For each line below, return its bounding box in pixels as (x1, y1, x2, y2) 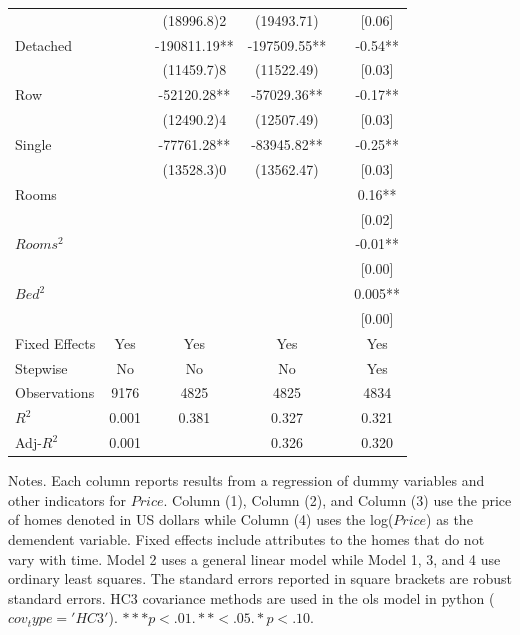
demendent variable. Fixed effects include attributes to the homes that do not (8, 528, 485, 549)
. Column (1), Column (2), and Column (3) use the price (163, 489, 512, 510)
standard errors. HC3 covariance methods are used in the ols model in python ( (8, 587, 495, 608)
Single (15, 133, 52, 154)
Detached (15, 34, 72, 55)
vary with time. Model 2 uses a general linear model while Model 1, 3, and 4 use (8, 548, 501, 569)
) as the (426, 509, 473, 530)
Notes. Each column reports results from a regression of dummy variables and (8, 470, 485, 491)
